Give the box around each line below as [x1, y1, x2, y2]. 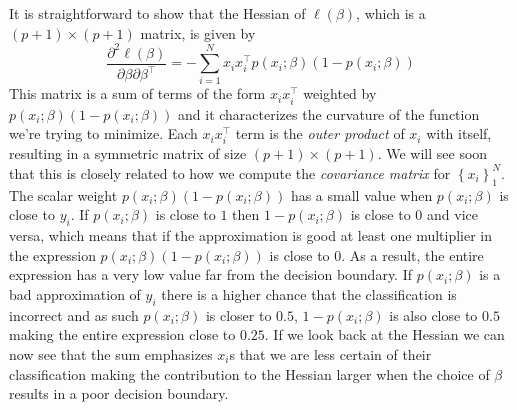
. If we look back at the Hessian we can [264, 324, 505, 345]
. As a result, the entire [341, 244, 484, 265]
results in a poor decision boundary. [9, 383, 229, 404]
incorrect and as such [9, 304, 139, 325]
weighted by [303, 83, 377, 104]
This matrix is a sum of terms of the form [9, 83, 266, 104]
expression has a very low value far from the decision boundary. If [9, 264, 413, 285]
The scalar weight [9, 184, 118, 205]
